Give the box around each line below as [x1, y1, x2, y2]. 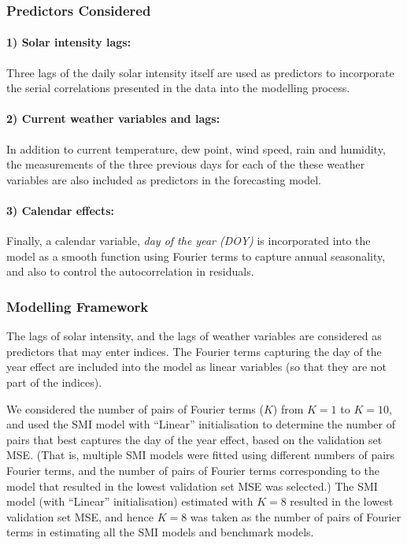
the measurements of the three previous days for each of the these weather [6, 156, 365, 172]
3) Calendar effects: [6, 202, 115, 218]
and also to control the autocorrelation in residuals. [6, 263, 254, 280]
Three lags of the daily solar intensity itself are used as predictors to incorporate [6, 64, 394, 80]
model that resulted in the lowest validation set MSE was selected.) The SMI [6, 477, 378, 494]
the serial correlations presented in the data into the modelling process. [6, 80, 350, 96]
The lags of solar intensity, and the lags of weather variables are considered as [6, 328, 382, 344]
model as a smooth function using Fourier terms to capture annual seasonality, [6, 247, 386, 264]
